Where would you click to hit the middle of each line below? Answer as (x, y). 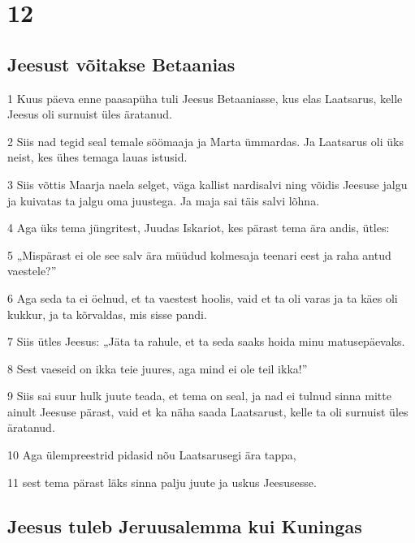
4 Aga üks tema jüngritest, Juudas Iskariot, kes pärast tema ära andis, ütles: (199, 228)
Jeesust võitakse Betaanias (121, 64)
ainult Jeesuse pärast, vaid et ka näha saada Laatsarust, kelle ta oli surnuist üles (208, 411)
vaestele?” (32, 271)
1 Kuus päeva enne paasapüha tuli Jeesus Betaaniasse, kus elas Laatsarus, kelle (205, 98)
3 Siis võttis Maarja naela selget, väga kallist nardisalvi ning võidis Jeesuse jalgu (207, 184)
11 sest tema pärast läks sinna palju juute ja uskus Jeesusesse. (162, 482)
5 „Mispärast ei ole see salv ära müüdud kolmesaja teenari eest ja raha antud (199, 254)
